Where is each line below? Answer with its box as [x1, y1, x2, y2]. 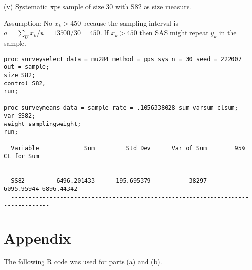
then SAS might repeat [139, 27, 209, 38]
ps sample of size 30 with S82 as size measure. [54, 1, 191, 11]
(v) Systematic [4, 1, 48, 11]
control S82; [4, 80, 46, 87]
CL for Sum [4, 153, 39, 160]
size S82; [4, 71, 36, 79]
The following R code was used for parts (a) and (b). [4, 256, 162, 267]
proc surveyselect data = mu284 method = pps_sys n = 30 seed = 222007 [4, 55, 242, 62]
